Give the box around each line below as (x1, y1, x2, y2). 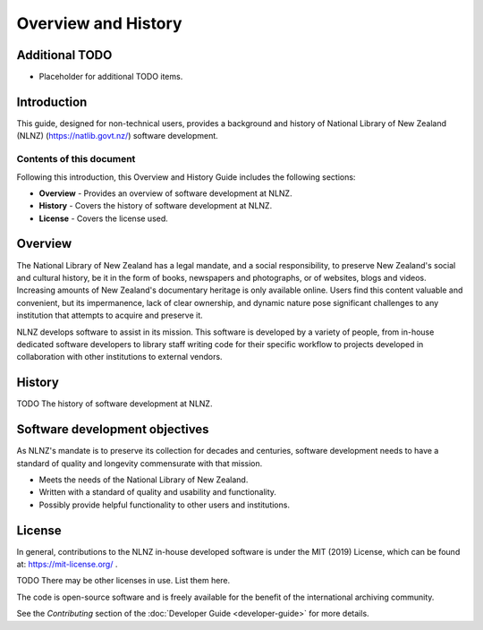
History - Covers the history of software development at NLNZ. (38, 200, 273, 211)
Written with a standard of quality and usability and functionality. (38, 487, 277, 498)
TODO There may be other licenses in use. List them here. (16, 575, 231, 586)
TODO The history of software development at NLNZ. (16, 398, 213, 409)
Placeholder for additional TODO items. (38, 72, 183, 82)
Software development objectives (16, 421, 209, 438)
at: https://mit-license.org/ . (16, 558, 118, 569)
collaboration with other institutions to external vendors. (16, 352, 223, 362)
